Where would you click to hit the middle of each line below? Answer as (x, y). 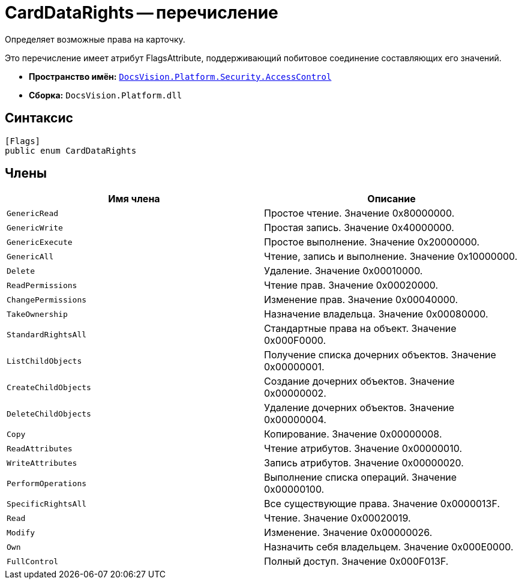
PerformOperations (47, 483)
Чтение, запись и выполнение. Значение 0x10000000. (391, 257)
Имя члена (134, 199)
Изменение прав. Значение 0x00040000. (361, 300)
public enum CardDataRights (71, 150)
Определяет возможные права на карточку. (95, 39)
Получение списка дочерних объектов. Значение (380, 355)
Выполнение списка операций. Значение (361, 477)
